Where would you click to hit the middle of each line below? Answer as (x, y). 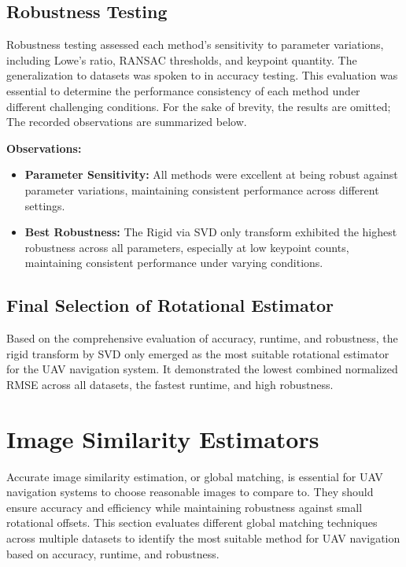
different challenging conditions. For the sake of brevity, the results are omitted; (199, 106)
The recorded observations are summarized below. (127, 122)
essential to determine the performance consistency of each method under (183, 90)
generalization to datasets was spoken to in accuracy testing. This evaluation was (202, 75)
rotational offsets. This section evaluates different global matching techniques (192, 523)
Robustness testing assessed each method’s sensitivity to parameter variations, (195, 44)
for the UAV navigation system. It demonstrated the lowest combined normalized (202, 369)
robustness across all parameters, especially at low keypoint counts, (187, 247)
